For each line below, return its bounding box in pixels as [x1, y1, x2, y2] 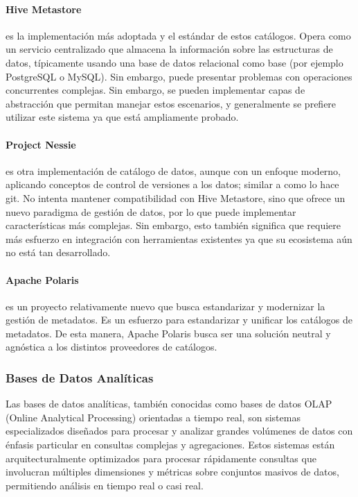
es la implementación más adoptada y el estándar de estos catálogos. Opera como [6, 28, 351, 42]
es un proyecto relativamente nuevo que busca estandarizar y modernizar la [6, 298, 325, 313]
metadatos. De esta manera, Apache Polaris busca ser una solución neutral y [6, 326, 331, 340]
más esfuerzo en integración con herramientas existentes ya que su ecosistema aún [6, 231, 352, 246]
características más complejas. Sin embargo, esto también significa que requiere [6, 218, 341, 233]
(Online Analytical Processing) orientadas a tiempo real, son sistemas [6, 410, 301, 424]
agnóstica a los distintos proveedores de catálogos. [6, 339, 217, 354]
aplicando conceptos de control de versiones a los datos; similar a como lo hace [6, 177, 339, 192]
